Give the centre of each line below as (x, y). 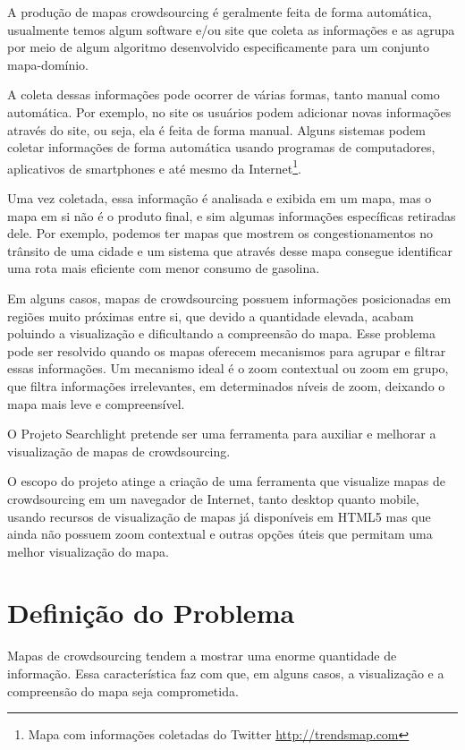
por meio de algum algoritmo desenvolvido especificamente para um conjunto (218, 47)
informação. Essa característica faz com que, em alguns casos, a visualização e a (226, 673)
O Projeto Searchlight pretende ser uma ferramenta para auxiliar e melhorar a (222, 434)
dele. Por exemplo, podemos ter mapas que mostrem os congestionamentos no (220, 233)
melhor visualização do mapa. (88, 551)
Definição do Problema (151, 613)
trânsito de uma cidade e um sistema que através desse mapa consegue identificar (230, 250)
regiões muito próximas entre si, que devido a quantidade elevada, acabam (211, 315)
